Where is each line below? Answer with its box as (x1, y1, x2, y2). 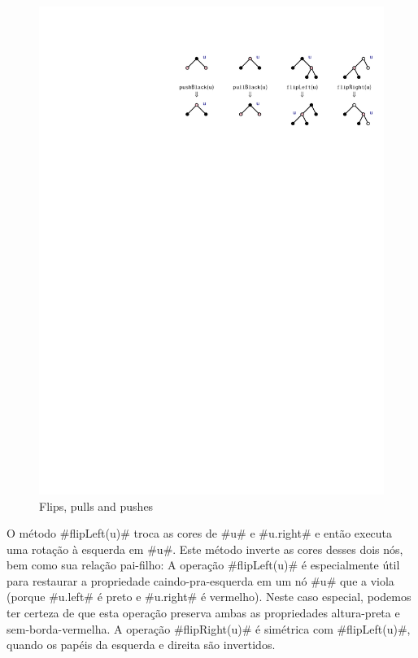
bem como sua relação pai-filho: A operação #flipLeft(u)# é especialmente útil (7, 556, 400, 573)
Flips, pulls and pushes (39, 497, 154, 514)
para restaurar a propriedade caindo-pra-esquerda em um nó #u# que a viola (7, 572, 394, 589)
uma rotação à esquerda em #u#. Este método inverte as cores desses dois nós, (7, 540, 403, 557)
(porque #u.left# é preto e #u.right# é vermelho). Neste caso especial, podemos (7, 588, 411, 605)
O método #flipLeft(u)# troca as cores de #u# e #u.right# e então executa (7, 525, 393, 542)
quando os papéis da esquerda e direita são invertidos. (7, 636, 276, 653)
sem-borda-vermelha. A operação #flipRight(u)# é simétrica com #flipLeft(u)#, (7, 620, 411, 637)
